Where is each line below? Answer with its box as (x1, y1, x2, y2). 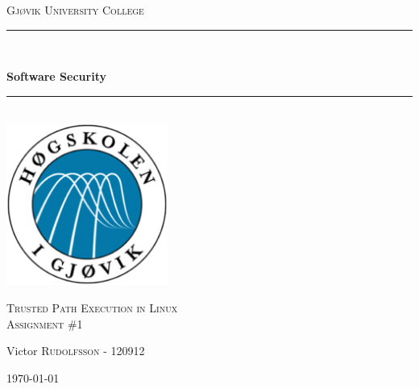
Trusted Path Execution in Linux (6, 299, 178, 316)
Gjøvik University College (6, 2, 144, 18)
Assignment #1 (6, 315, 83, 332)
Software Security (6, 68, 106, 85)
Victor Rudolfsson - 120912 (6, 342, 145, 359)
